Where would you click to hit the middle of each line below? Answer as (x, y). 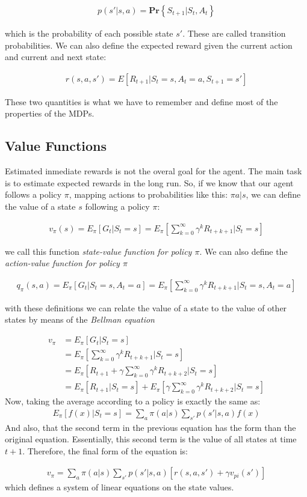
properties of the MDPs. (50, 113)
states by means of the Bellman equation (80, 319)
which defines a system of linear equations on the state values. (119, 487)
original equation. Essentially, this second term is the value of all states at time (151, 439)
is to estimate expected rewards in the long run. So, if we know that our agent (149, 182)
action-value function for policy (62, 263)
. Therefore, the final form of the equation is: (105, 450)
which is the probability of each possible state (89, 33)
